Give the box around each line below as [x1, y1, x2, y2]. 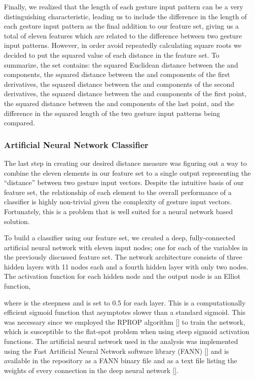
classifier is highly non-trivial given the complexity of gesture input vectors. [4, 196, 232, 207]
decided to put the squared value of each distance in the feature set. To [4, 49, 219, 60]
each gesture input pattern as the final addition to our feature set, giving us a [4, 21, 239, 31]
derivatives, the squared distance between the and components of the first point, [4, 88, 247, 99]
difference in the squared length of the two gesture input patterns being [4, 108, 220, 118]
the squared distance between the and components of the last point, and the [4, 98, 234, 108]
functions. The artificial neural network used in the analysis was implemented [4, 336, 238, 346]
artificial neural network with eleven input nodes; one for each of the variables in [4, 242, 248, 252]
